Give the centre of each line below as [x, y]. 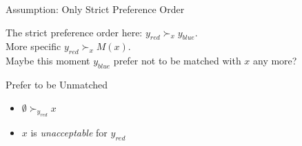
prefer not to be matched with [177, 61]
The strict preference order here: [74, 32]
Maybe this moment [48, 61]
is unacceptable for [69, 133]
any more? [275, 61]
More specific [33, 46]
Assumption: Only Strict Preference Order [95, 9]
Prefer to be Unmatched [57, 84]
